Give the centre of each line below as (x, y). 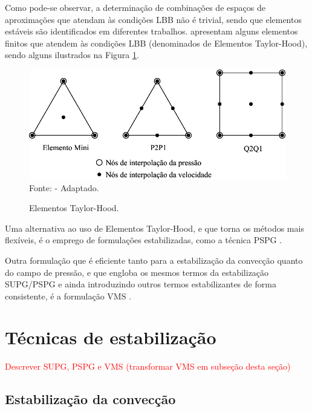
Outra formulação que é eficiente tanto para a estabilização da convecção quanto (154, 260)
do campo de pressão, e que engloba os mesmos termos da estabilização (137, 272)
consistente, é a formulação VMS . (68, 296)
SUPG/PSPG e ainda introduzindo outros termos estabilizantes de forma (141, 284)
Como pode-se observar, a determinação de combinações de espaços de (135, 7)
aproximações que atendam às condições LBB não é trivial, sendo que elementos (153, 19)
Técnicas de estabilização (111, 337)
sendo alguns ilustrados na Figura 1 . (72, 55)
